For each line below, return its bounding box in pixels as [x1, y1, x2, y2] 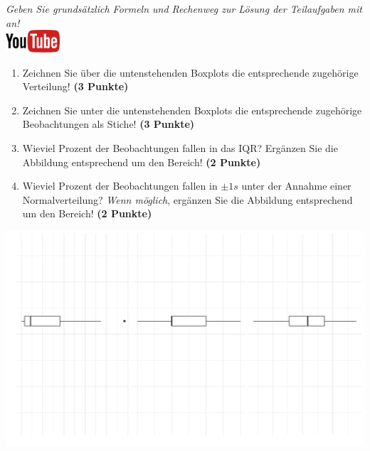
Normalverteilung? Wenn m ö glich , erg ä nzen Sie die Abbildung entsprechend [22, 192, 353, 207]
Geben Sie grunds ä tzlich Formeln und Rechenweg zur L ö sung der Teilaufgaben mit [6, 1, 362, 16]
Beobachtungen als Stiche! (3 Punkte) [22, 116, 195, 131]
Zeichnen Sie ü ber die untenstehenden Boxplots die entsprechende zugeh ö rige [22, 65, 359, 80]
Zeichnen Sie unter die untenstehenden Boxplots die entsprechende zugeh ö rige [22, 102, 362, 117]
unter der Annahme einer [241, 178, 351, 193]
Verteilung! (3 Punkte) [22, 79, 129, 94]
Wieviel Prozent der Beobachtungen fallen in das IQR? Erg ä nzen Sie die [22, 140, 338, 155]
